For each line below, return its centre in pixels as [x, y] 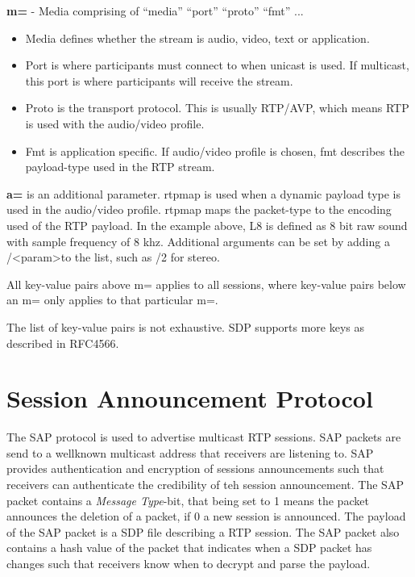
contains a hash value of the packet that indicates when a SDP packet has [189, 548]
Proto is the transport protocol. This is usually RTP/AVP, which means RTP [217, 108]
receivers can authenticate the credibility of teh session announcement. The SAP [205, 484]
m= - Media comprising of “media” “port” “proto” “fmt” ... [155, 10]
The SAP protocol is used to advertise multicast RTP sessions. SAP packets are [204, 437]
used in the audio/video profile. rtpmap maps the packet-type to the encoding [199, 209]
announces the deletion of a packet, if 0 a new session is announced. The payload [206, 516]
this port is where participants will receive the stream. [159, 80]
